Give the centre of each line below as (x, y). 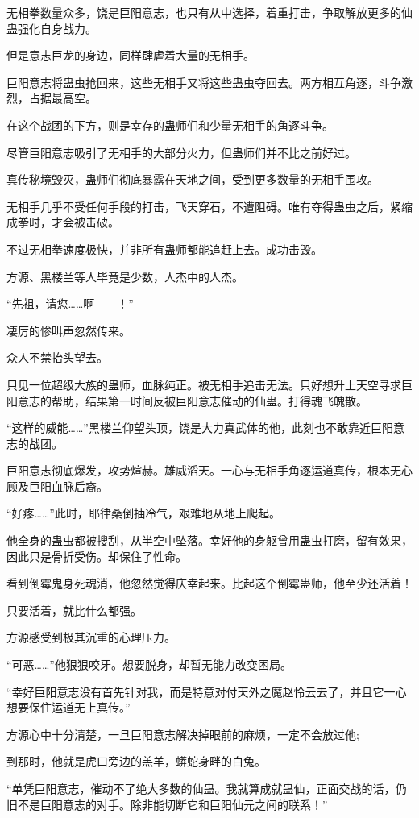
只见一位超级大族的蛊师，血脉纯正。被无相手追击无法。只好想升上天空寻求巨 (209, 384)
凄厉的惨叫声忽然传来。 (68, 330)
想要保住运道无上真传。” (68, 707)
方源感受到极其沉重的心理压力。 (91, 637)
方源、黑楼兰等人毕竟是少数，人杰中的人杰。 (125, 276)
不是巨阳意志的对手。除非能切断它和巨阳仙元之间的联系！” (172, 804)
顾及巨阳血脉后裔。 (57, 486)
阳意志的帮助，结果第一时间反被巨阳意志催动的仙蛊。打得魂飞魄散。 (187, 400)
